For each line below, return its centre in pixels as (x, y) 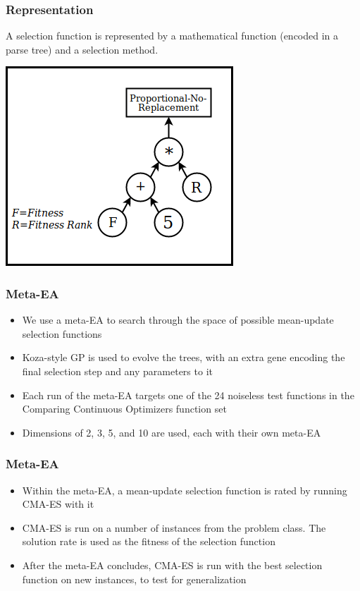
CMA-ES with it (58, 504)
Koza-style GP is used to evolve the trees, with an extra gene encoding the (184, 357)
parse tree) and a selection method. (82, 49)
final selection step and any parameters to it (117, 371)
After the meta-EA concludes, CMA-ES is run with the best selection (172, 565)
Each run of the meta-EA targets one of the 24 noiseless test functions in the (188, 395)
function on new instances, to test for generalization (134, 579)
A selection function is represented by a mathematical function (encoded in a (172, 36)
